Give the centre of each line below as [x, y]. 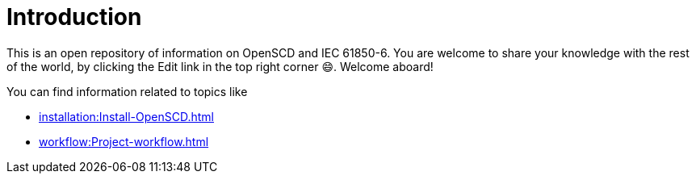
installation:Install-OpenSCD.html [126, 116]
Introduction [74, 17]
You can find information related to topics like [127, 91]
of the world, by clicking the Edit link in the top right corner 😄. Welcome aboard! [220, 66]
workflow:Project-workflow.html [124, 141]
